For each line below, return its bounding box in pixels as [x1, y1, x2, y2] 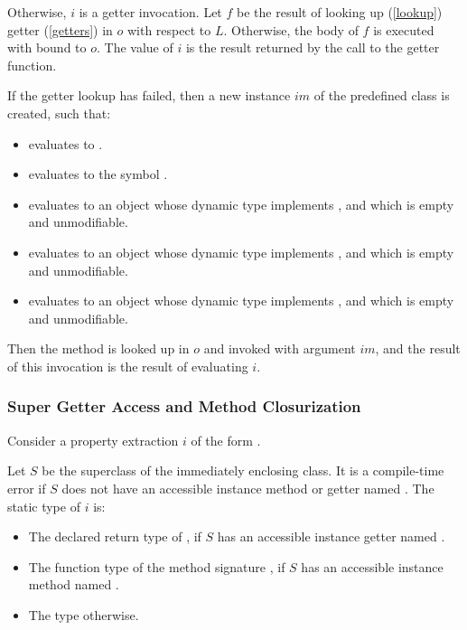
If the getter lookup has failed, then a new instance [7, 86, 291, 105]
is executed [373, 20, 434, 39]
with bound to [7, 38, 87, 57]
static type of [7, 496, 80, 515]
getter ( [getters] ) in [7, 20, 113, 39]
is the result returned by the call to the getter [185, 38, 440, 57]
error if [7, 478, 46, 497]
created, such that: [7, 103, 111, 122]
